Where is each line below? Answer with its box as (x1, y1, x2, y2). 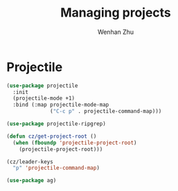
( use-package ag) (6, 177, 57, 184)
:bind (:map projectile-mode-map (12, 102, 109, 109)
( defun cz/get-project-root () (6, 133, 97, 140)
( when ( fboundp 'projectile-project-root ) (12, 139, 137, 146)
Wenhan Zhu (97, 28, 134, 36)
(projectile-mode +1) (12, 95, 75, 102)
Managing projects (60, 5, 171, 21)
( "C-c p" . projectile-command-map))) (50, 108, 162, 115)
